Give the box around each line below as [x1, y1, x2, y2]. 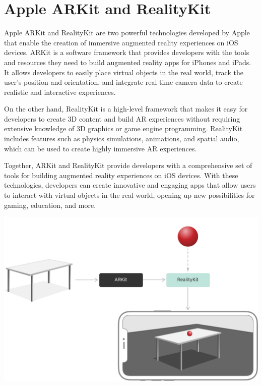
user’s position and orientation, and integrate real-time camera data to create [4, 77, 243, 87]
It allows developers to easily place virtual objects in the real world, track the [4, 67, 243, 77]
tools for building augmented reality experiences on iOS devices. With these [4, 170, 238, 180]
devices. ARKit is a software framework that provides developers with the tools [4, 47, 249, 58]
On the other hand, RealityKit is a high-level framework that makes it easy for [4, 103, 248, 114]
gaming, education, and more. [4, 199, 96, 210]
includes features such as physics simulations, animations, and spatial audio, [4, 133, 239, 144]
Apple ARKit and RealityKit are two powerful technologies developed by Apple [4, 27, 250, 38]
